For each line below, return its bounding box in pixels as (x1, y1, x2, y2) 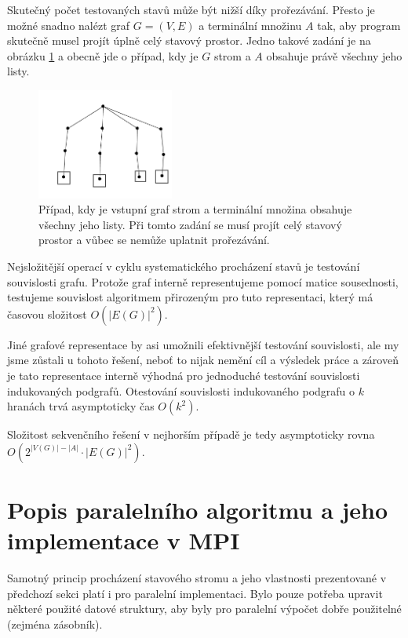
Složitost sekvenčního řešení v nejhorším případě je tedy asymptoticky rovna (7, 426, 375, 443)
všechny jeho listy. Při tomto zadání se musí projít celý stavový (38, 216, 342, 232)
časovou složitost (7, 305, 87, 322)
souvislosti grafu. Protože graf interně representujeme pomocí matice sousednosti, (7, 273, 399, 290)
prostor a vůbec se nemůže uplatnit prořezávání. (38, 232, 270, 248)
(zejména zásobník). (7, 615, 103, 632)
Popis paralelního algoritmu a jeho (7, 493, 388, 525)
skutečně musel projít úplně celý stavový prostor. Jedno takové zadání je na (7, 32, 371, 49)
